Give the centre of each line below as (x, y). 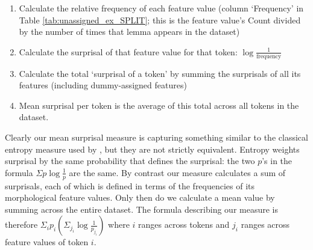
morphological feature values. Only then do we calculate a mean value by (140, 197)
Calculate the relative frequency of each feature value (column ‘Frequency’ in (161, 8)
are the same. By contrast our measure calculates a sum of (177, 172)
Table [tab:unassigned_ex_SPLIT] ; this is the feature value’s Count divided (160, 20)
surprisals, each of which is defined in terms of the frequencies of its (130, 185)
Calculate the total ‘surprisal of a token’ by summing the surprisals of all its (160, 73)
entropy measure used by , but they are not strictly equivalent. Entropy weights (152, 149)
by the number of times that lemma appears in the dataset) (129, 32)
